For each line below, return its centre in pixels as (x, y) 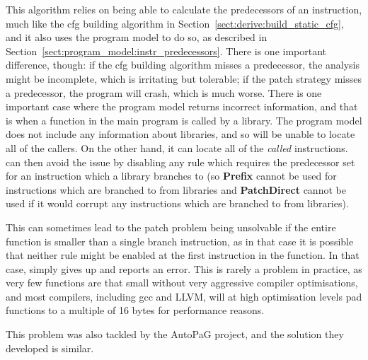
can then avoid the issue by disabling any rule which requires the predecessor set (180, 162)
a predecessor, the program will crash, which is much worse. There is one (164, 92)
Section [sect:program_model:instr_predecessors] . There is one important (166, 51)
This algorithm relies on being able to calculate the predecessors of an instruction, (184, 9)
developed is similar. (50, 348)
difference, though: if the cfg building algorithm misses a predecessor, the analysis (183, 65)
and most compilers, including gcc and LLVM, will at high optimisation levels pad (184, 296)
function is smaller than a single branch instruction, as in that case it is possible (180, 241)
